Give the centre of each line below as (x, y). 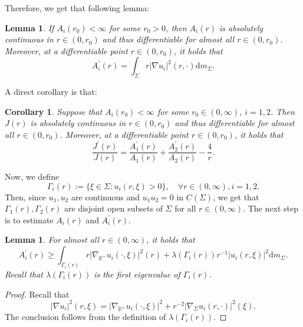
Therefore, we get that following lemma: (77, 8)
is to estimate (29, 219)
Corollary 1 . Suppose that (54, 111)
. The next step (271, 208)
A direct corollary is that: (51, 92)
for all (185, 208)
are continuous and (106, 196)
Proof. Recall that (37, 294)
